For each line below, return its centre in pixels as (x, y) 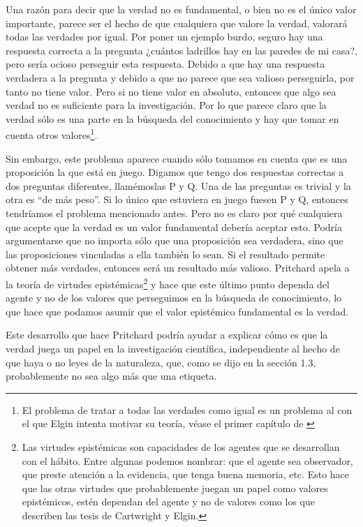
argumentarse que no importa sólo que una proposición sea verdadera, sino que (175, 240)
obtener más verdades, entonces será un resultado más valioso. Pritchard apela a (178, 268)
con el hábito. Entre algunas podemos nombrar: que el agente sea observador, (187, 460)
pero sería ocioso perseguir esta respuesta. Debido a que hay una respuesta (165, 64)
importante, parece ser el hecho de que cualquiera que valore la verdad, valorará (177, 23)
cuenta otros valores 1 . (52, 134)
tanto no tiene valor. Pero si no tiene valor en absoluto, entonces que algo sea (171, 91)
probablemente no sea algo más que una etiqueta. (111, 376)
